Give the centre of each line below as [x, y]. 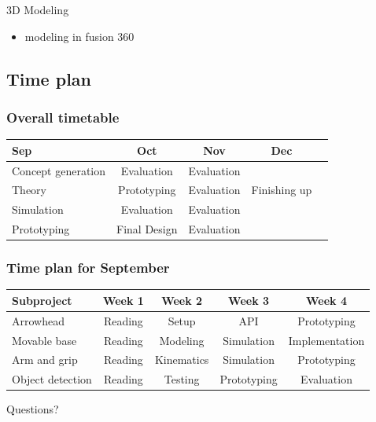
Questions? [33, 409]
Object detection [52, 379]
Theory [29, 190]
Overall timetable [63, 117]
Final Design [147, 229]
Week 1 [123, 300]
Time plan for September [88, 268]
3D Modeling [38, 9]
